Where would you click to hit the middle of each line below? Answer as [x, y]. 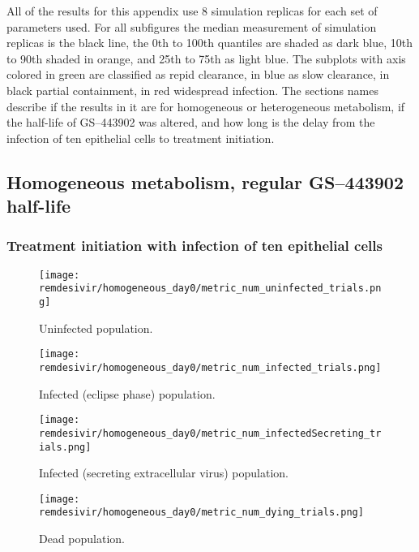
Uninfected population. [96, 328]
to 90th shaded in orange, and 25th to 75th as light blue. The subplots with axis [206, 58]
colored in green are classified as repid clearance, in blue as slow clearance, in [198, 74]
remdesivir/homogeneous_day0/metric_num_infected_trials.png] [210, 367]
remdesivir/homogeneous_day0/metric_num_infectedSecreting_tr [210, 433]
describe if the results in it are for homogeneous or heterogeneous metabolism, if [206, 106]
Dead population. [82, 539]
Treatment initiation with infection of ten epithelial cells [195, 246]
